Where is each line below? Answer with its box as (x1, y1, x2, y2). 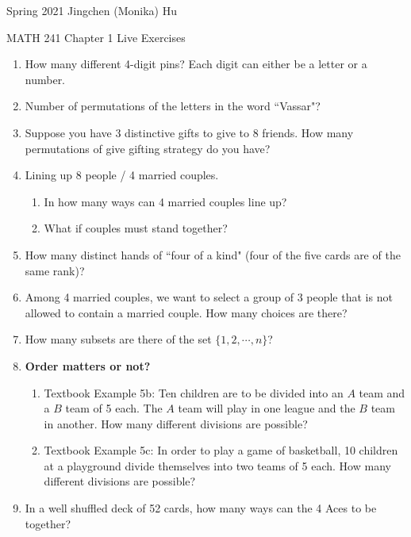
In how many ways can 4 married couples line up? (44, 193, 287, 209)
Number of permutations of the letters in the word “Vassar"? (25, 98, 321, 114)
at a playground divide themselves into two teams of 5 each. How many (44, 457, 391, 474)
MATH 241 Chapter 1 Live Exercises (6, 29, 186, 45)
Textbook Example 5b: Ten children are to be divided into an (44, 384, 344, 401)
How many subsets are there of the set (25, 331, 212, 347)
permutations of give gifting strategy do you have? (25, 140, 271, 156)
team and (359, 384, 405, 401)
